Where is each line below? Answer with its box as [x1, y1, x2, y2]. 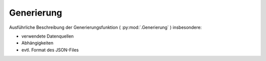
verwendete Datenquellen [21, 33, 74, 39]
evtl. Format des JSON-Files [21, 47, 79, 53]
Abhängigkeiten [21, 40, 54, 46]
